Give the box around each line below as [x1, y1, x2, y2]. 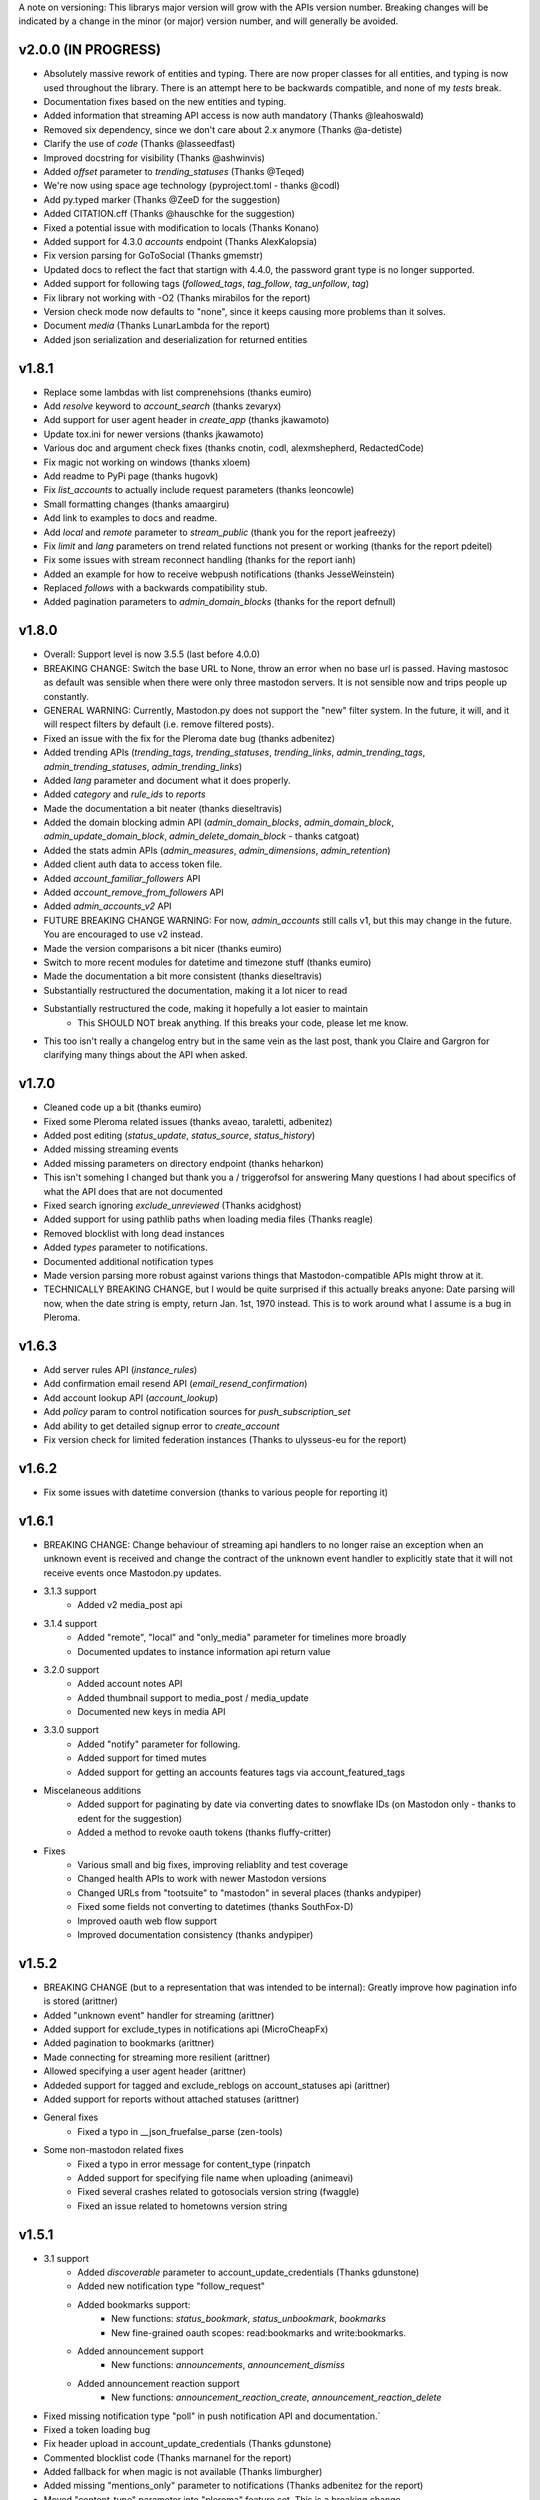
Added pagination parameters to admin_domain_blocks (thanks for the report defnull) [43, 596, 397, 608]
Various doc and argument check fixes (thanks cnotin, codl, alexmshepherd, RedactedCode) [43, 442, 425, 454]
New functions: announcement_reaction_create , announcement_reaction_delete [111, 2391, 442, 2404]
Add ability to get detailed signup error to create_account [43, 1420, 280, 1432]
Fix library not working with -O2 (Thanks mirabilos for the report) [43, 291, 311, 304]
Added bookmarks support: [77, 2298, 191, 2310]
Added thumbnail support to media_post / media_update [77, 1691, 309, 1704]
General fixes [43, 2111, 99, 2124]
